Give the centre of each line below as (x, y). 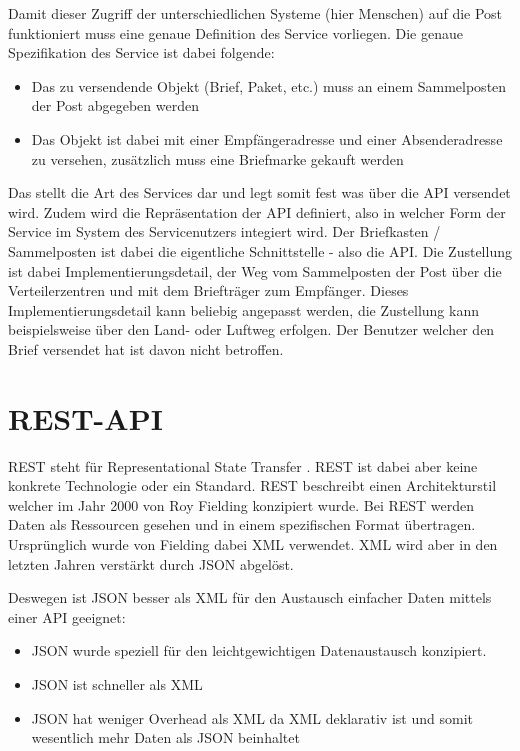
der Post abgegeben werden (115, 105)
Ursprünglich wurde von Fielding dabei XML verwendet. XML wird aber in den (253, 544)
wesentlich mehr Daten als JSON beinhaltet (165, 737)
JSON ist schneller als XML (117, 683)
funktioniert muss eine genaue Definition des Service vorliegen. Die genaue (235, 32)
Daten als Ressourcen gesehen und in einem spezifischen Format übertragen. (242, 524)
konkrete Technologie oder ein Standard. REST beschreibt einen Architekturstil (252, 485)
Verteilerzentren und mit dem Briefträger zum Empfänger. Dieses (208, 290)
